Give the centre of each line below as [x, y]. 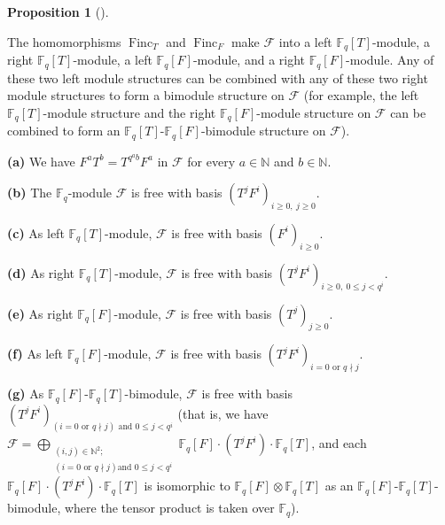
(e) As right [40, 313]
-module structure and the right [129, 112]
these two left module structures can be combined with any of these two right [218, 77]
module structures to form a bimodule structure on [146, 95]
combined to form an [64, 131]
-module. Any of [390, 60]
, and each [339, 443]
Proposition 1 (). [58, 12]
